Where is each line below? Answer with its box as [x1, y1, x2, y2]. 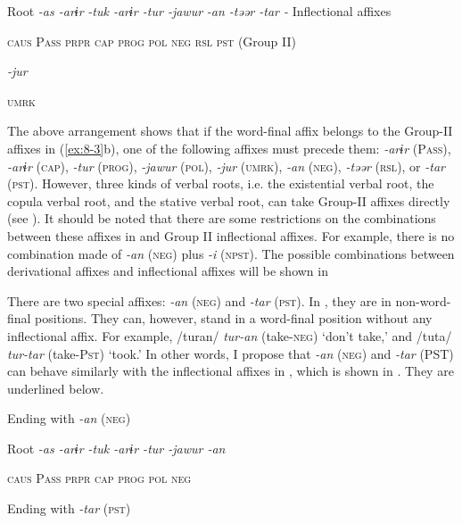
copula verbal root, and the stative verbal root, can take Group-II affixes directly [7, 191, 450, 210]
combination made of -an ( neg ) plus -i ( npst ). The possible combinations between [7, 244, 455, 262]
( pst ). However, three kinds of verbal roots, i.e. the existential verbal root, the [7, 174, 434, 193]
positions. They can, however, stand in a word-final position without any [35, 309, 433, 328]
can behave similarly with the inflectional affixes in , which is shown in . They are [7, 362, 454, 380]
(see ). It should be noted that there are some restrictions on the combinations [7, 209, 436, 228]
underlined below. [7, 378, 104, 397]
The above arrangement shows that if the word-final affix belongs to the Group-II [7, 121, 453, 140]
